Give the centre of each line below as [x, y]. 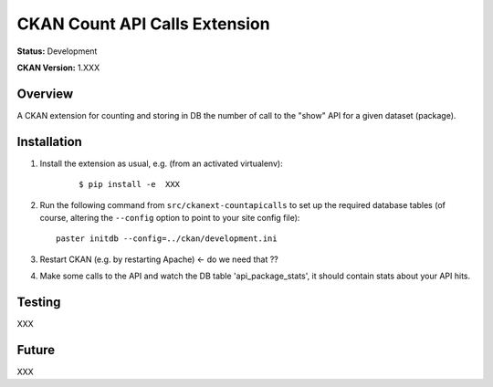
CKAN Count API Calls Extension [143, 24]
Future [36, 350]
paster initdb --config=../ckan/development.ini [167, 239]
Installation [49, 141]
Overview [45, 94]
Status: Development [57, 51]
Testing [39, 302]
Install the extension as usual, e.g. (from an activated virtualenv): [161, 163]
